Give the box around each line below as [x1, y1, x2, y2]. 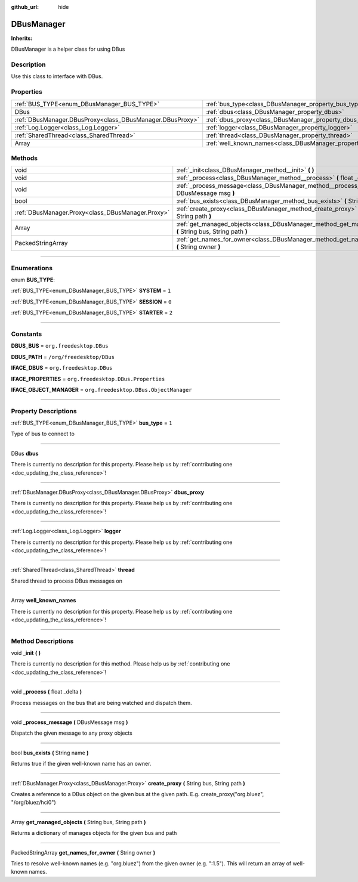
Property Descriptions [11, 407, 77, 415]
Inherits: [11, 35, 33, 42]
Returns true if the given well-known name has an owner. [11, 760, 152, 768]
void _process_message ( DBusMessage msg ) [11, 719, 128, 726]
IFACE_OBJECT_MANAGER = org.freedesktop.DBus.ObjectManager [11, 386, 192, 393]
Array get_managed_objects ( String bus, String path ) [11, 818, 146, 825]
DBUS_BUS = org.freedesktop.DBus [11, 342, 109, 349]
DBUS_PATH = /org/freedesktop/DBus [11, 353, 115, 360]
